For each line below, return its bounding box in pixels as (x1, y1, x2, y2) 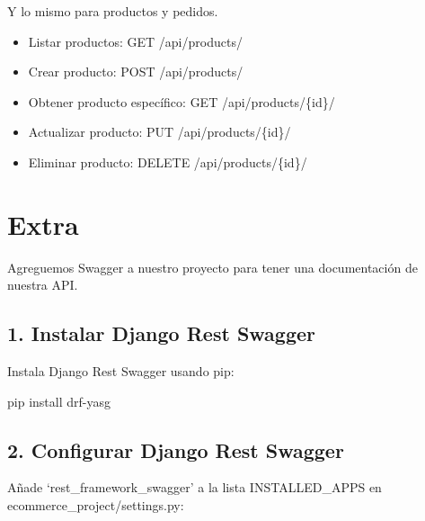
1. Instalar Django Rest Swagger (7, 319, 315, 347)
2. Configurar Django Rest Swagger (7, 436, 344, 463)
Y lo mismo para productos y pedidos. (7, 2, 218, 20)
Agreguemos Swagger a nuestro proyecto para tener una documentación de (7, 257, 418, 276)
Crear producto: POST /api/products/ (28, 62, 243, 81)
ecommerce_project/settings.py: (7, 496, 184, 515)
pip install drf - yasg (7, 391, 111, 410)
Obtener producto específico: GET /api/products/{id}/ (28, 92, 335, 111)
